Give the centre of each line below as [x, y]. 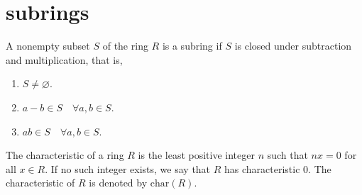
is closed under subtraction [293, 46]
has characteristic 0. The [278, 168]
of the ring [125, 46]
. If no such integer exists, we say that [128, 168]
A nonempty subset [48, 46]
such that [287, 155]
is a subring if [192, 46]
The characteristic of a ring [65, 155]
